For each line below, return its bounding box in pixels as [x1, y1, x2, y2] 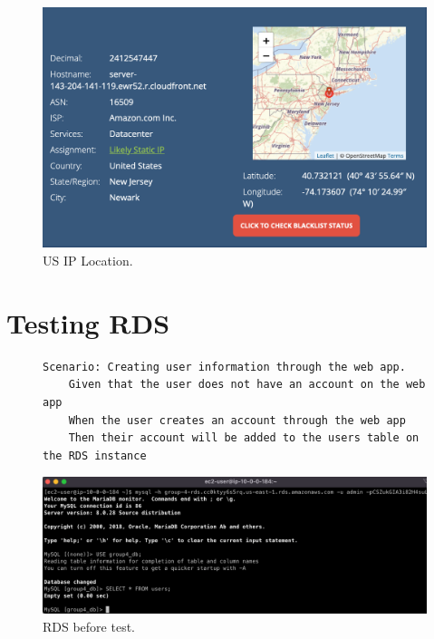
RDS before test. [43, 616, 136, 635]
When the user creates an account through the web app [68, 413, 406, 427]
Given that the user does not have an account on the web [68, 378, 426, 392]
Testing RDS [6, 304, 170, 341]
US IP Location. [43, 251, 133, 269]
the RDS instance [43, 449, 147, 462]
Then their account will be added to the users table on [68, 431, 420, 445]
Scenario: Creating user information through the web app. [43, 360, 406, 373]
